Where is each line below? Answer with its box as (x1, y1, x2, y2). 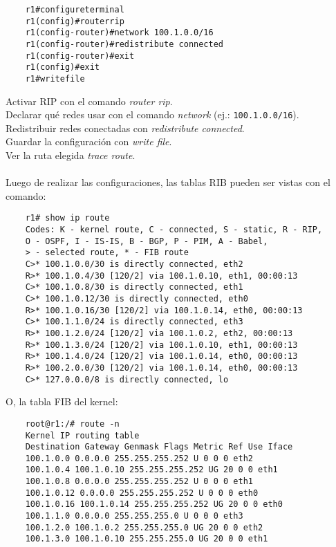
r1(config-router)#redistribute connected (25, 39, 223, 49)
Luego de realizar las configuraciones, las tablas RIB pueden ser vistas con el (6, 175, 330, 189)
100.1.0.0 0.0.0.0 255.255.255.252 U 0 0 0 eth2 (25, 453, 253, 463)
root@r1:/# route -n (25, 418, 120, 429)
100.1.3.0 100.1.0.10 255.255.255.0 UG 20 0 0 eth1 (25, 534, 268, 544)
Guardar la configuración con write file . (6, 134, 172, 149)
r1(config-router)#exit (25, 50, 135, 61)
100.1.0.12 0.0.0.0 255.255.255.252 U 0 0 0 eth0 (25, 488, 259, 498)
